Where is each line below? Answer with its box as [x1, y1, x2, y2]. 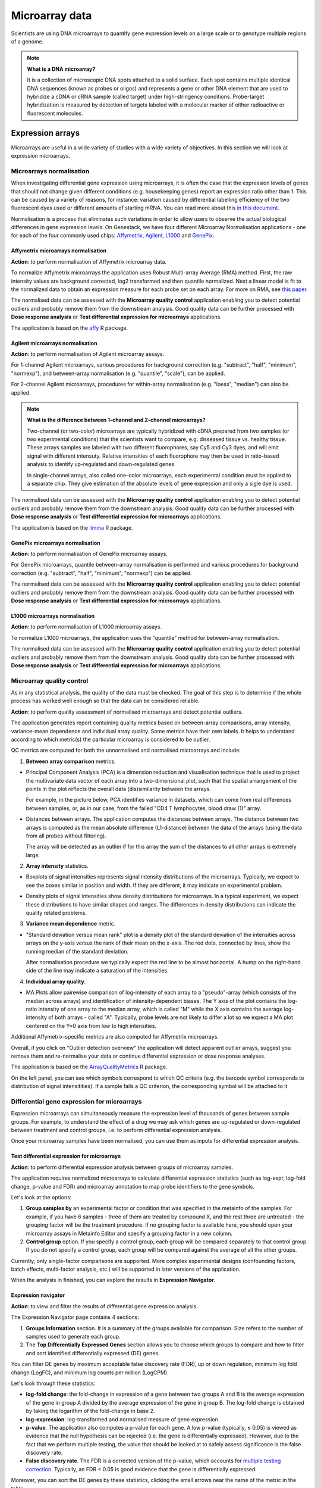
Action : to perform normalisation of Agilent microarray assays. [11, 350, 165, 357]
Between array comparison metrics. [26, 758, 116, 765]
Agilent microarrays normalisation [11, 339, 97, 346]
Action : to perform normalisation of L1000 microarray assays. [11, 623, 162, 630]
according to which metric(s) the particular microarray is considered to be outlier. [11, 736, 210, 743]
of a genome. [11, 37, 44, 45]
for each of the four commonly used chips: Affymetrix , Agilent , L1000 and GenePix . [11, 232, 215, 239]
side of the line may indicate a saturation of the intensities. [26, 967, 169, 974]
